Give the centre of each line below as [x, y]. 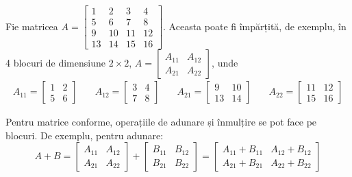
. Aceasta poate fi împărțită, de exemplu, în [255, 26]
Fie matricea [32, 26]
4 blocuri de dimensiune [55, 63]
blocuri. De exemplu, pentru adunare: [85, 135]
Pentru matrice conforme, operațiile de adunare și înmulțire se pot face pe [161, 122]
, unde [225, 63]
